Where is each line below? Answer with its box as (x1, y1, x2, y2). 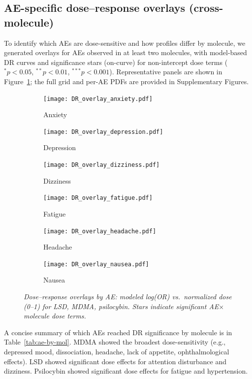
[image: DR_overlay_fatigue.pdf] (43, 194, 153, 202)
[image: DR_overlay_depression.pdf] (43, 128, 163, 135)
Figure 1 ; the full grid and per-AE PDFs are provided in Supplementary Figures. (4, 76, 249, 86)
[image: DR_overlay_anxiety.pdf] (43, 95, 153, 102)
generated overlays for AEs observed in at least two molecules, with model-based (4, 47, 247, 58)
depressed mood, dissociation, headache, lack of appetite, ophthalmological (4, 347, 229, 357)
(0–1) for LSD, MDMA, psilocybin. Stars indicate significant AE (24, 301, 219, 311)
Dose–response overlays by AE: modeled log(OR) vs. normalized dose (24, 291, 232, 302)
